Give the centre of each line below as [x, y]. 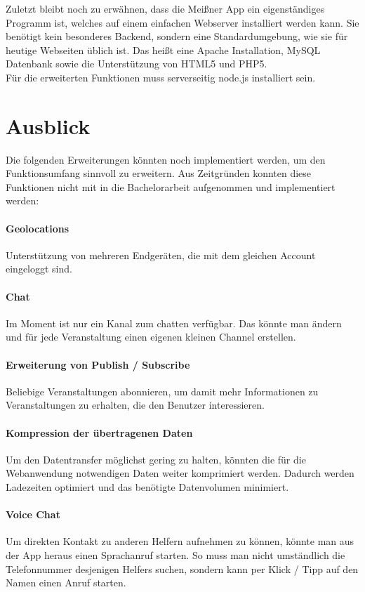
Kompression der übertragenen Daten [99, 432]
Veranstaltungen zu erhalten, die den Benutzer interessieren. [135, 405]
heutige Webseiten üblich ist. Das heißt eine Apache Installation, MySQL [163, 50]
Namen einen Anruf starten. [66, 583]
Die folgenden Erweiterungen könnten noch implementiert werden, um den [166, 159]
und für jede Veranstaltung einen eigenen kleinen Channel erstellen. [151, 337]
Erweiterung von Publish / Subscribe [98, 364]
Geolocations [38, 228]
